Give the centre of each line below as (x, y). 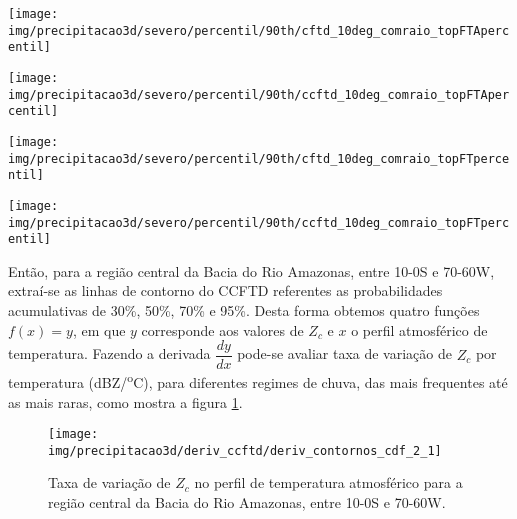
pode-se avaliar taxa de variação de (344, 353)
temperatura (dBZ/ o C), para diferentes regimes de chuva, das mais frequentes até (258, 380)
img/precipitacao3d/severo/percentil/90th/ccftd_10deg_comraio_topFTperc (259, 222)
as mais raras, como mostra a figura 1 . (125, 401)
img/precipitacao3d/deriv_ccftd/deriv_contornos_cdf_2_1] (245, 450)
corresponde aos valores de (222, 329)
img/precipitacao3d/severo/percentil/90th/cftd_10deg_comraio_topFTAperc (259, 30)
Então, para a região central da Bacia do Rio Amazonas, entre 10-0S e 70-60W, (251, 270)
